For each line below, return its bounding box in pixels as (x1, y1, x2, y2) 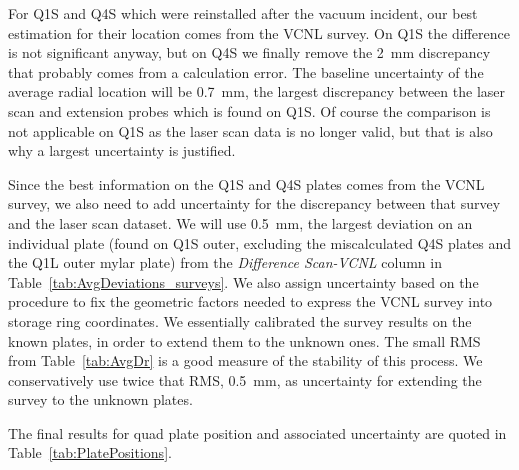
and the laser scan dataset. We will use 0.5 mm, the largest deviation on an (8, 212, 473, 233)
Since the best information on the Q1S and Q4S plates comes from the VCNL (8, 173, 485, 194)
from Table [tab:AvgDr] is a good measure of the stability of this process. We (8, 350, 483, 371)
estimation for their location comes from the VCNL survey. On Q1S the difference (8, 22, 510, 43)
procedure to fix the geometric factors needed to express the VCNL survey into (8, 291, 493, 312)
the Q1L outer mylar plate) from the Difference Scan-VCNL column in (8, 252, 442, 273)
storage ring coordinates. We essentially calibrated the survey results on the (8, 310, 472, 331)
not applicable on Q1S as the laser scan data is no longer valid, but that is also (8, 120, 493, 141)
